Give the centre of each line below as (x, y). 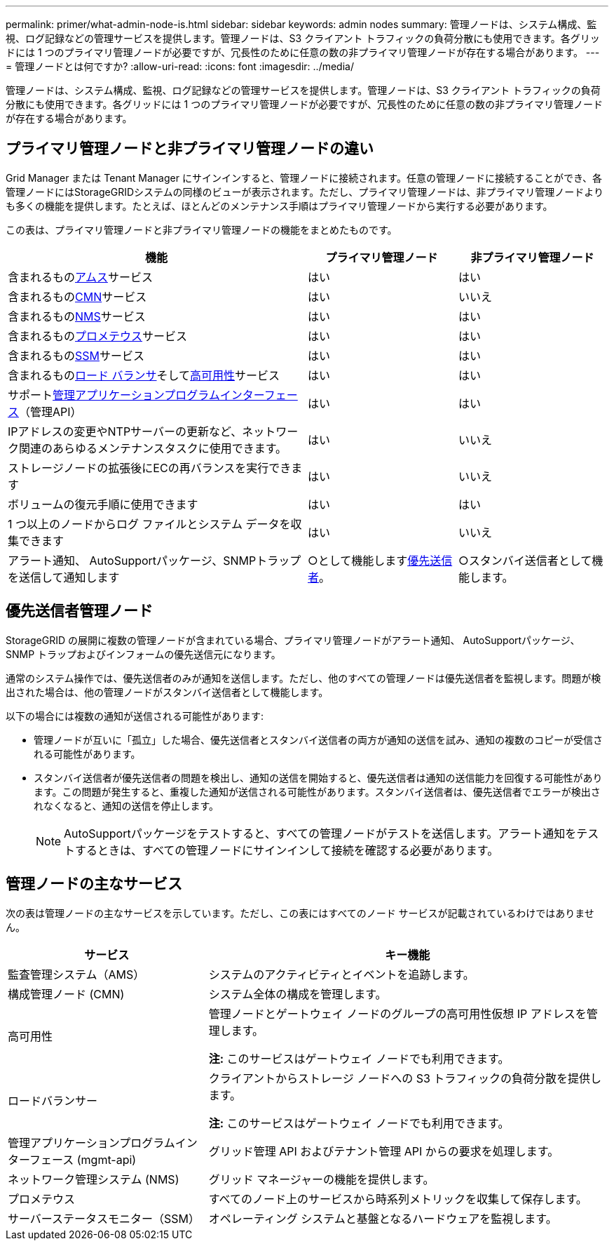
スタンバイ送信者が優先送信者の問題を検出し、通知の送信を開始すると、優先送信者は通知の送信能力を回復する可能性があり (318, 777)
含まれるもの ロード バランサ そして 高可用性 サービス (144, 375)
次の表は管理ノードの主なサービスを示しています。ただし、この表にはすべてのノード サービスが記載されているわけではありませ (300, 913)
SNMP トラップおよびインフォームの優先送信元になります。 (143, 654)
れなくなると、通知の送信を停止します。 (127, 805)
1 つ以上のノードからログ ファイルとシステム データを (149, 524)
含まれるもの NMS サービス (77, 316)
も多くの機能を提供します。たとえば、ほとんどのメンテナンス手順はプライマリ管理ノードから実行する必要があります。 (279, 206)
